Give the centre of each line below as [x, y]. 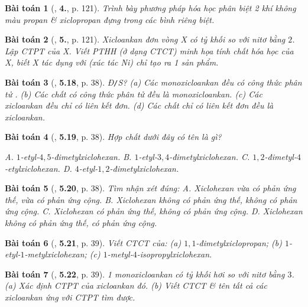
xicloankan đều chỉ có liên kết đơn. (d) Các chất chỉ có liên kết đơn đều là [139, 105]
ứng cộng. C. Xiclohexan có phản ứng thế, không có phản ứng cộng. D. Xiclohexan [154, 211]
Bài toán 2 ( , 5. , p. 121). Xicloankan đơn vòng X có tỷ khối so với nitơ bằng [145, 39]
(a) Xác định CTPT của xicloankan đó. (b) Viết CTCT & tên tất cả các [136, 285]
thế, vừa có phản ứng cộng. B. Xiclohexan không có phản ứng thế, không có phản [151, 199]
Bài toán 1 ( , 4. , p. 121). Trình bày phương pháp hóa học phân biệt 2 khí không [150, 8]
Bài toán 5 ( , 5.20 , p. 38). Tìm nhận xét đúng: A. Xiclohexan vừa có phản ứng [150, 188]
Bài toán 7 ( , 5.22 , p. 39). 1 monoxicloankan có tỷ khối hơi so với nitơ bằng [145, 274]
